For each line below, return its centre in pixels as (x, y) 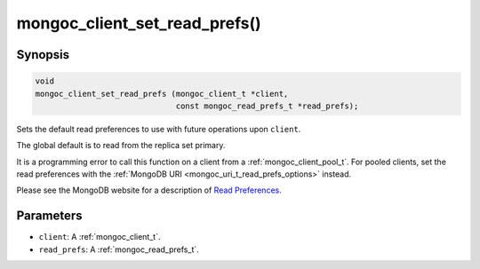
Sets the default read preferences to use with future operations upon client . (159, 129)
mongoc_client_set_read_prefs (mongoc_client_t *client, (162, 94)
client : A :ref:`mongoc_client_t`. (100, 237)
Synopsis (43, 55)
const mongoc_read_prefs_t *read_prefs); (267, 106)
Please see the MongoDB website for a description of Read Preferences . (149, 190)
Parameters (49, 216)
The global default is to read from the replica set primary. (121, 146)
